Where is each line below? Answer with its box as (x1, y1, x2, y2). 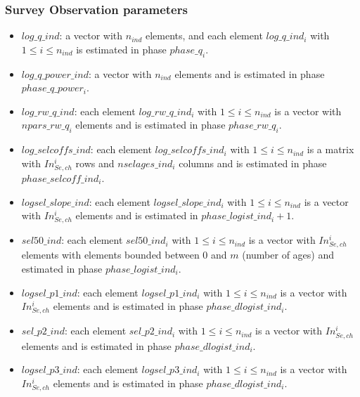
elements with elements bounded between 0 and (21, 247, 227, 262)
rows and (75, 155, 115, 170)
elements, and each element (145, 28, 263, 43)
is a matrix (307, 142, 354, 157)
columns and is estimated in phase (179, 155, 327, 170)
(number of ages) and (242, 247, 334, 262)
